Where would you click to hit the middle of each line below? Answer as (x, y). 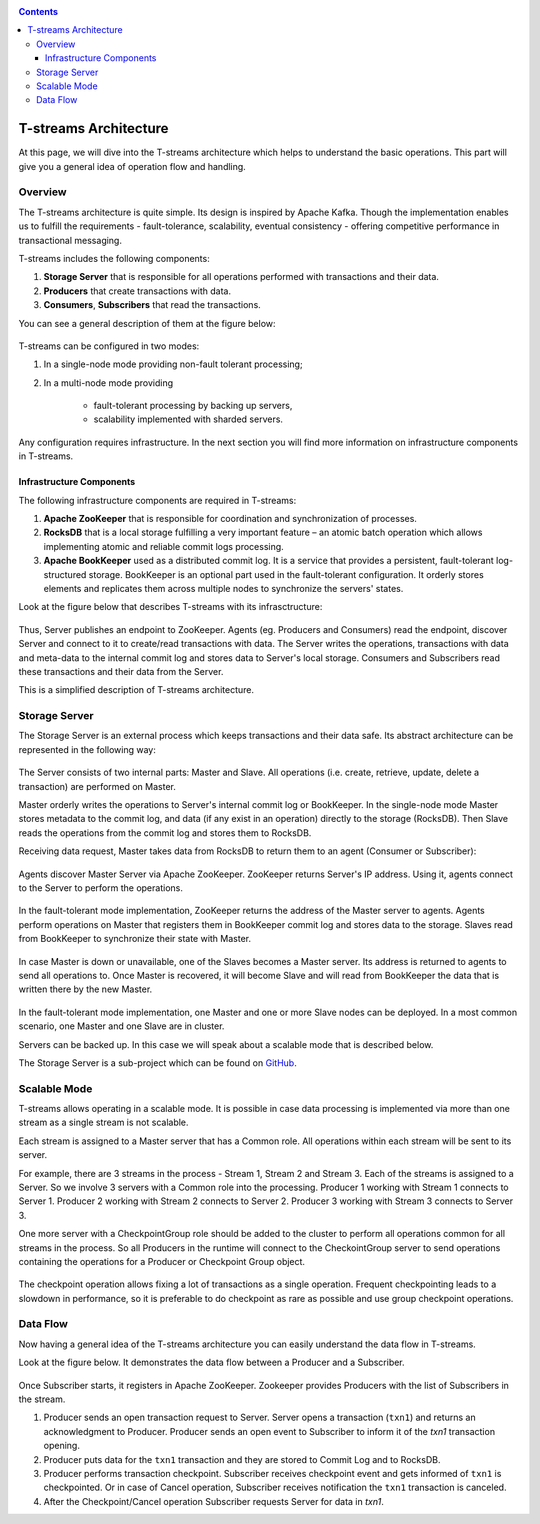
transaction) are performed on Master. (97, 786)
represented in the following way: (87, 749)
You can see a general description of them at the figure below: (147, 323)
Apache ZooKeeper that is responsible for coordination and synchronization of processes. (230, 519)
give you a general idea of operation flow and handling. (132, 166)
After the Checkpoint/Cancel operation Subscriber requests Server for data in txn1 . (213, 1501)
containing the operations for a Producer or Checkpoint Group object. (161, 1261)
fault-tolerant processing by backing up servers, (193, 406)
